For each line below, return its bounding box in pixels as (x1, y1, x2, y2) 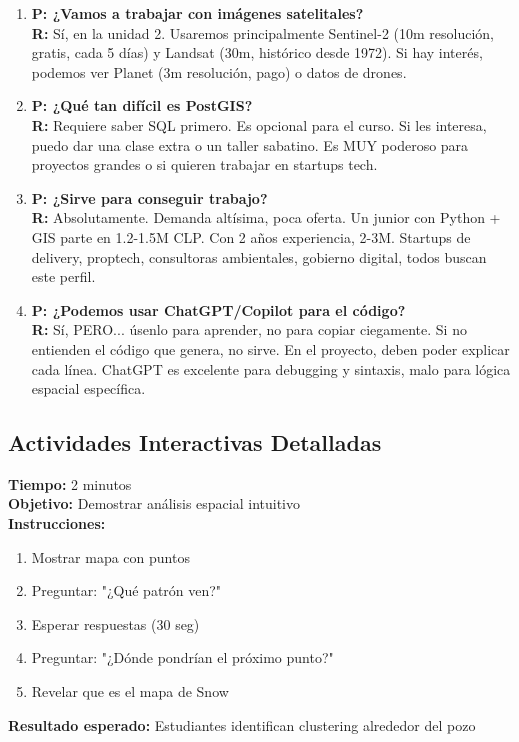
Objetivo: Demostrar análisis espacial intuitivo (8, 493, 300, 514)
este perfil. (31, 266, 96, 287)
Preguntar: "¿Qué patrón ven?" (31, 580, 222, 601)
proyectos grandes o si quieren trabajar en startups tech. (31, 154, 378, 175)
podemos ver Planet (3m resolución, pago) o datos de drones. (31, 61, 407, 82)
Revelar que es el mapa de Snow (31, 681, 229, 702)
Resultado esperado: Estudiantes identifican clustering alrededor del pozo (8, 714, 476, 735)
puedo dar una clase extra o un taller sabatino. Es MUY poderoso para (31, 134, 469, 155)
